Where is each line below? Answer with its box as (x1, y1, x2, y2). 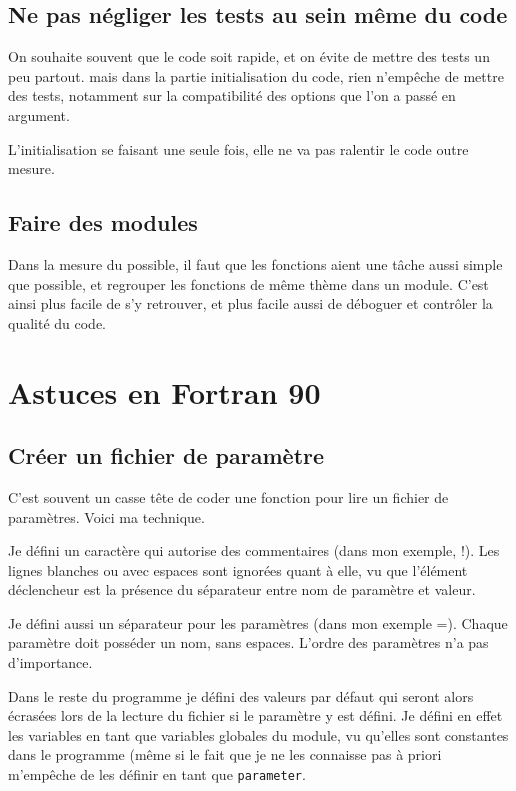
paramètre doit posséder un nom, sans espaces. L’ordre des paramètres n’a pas (8, 632, 489, 653)
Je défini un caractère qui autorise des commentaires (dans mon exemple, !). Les (8, 540, 500, 561)
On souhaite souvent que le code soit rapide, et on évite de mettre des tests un (8, 46, 490, 67)
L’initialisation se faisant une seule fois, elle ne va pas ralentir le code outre (8, 138, 469, 159)
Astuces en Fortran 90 (8, 371, 321, 412)
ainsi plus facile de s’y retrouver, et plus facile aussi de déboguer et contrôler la (8, 293, 493, 314)
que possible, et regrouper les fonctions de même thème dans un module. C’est (8, 273, 489, 294)
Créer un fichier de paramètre (8, 440, 325, 471)
